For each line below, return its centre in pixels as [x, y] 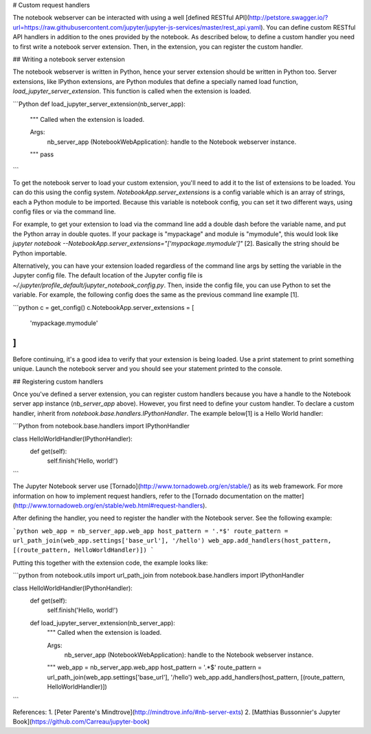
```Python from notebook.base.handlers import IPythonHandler [101, 426]
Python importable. [40, 253]
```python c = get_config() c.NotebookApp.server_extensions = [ [103, 307]
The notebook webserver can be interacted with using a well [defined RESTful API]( [131, 18]
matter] [294, 496]
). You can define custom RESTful [308, 27]
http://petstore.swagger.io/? [289, 18]
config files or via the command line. [64, 212]
